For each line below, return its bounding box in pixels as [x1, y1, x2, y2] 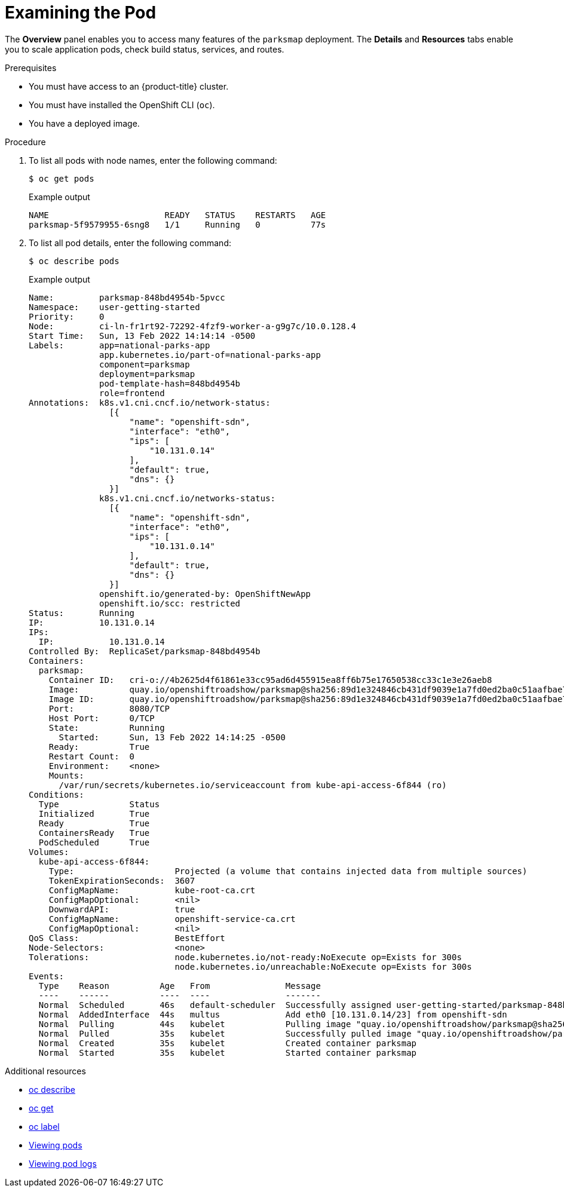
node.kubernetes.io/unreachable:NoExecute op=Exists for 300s [174, 961, 472, 972]
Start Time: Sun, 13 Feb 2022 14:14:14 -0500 [29, 330, 256, 341]
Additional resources [5, 1065, 86, 1076]
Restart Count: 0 [48, 751, 135, 761]
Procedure [5, 136, 46, 147]
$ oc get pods [29, 173, 94, 183]
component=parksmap [99, 359, 190, 369]
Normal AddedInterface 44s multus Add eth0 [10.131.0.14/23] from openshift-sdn [38, 1009, 507, 1019]
